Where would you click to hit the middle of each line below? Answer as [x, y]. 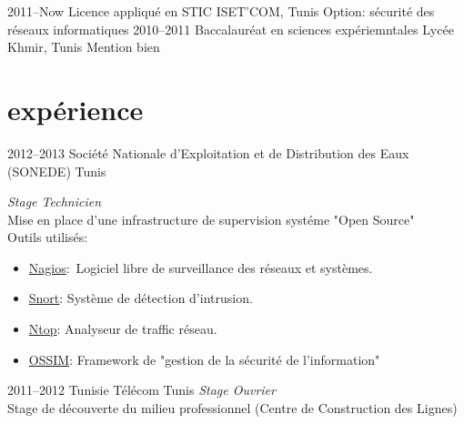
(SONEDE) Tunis [57, 171]
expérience [76, 109]
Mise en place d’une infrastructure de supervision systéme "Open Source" [211, 219]
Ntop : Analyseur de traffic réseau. [123, 329]
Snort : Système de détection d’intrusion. [141, 298]
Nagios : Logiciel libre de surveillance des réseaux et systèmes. [201, 267]
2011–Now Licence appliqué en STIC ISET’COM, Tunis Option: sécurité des [221, 11]
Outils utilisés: [48, 237]
